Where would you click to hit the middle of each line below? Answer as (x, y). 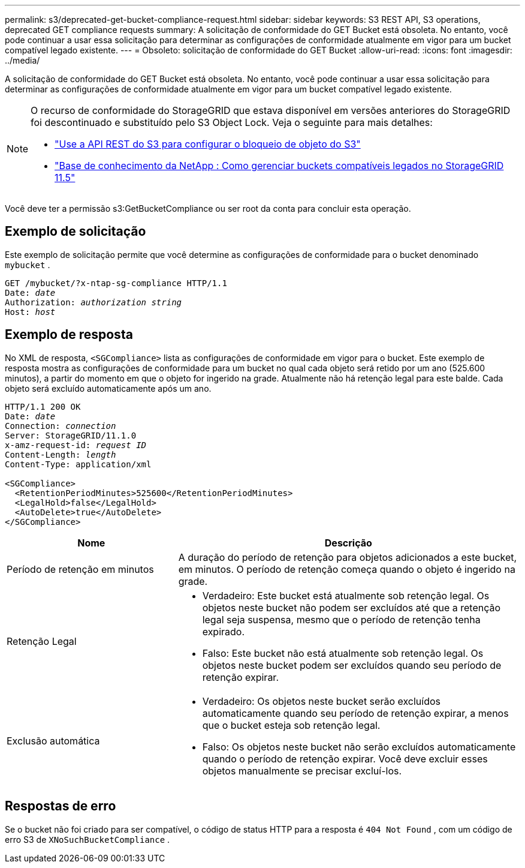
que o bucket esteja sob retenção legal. (291, 725)
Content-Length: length (61, 454)
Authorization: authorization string (93, 302)
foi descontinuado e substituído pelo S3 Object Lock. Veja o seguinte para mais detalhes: (232, 122)
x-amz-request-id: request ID (76, 445)
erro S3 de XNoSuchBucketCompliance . (87, 839)
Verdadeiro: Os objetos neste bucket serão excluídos (322, 701)
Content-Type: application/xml (78, 464)
